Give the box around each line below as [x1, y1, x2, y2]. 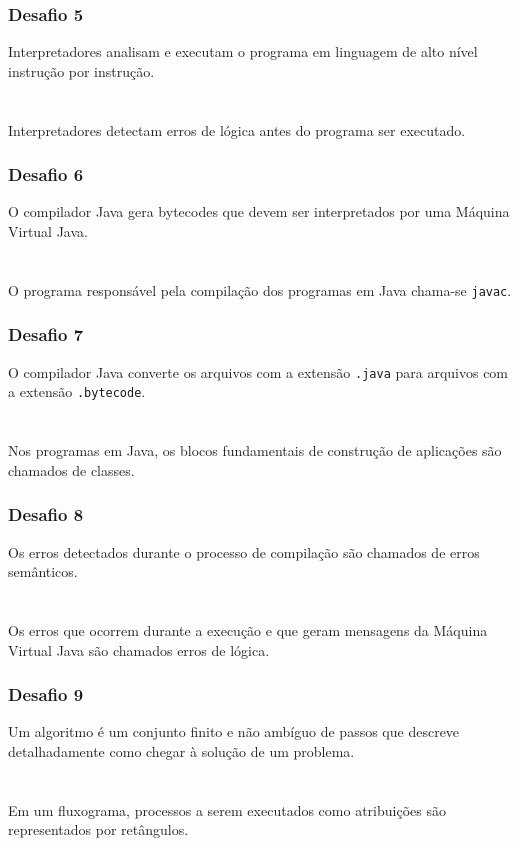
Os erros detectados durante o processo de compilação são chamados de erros [8, 541, 480, 562]
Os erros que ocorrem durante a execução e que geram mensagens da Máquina [8, 619, 488, 640]
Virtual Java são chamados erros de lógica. [8, 639, 270, 660]
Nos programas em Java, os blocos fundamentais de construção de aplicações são [8, 440, 502, 461]
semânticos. [8, 561, 78, 582]
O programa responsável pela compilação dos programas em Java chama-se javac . [8, 279, 512, 300]
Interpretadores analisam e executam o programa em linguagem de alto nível [8, 41, 478, 62]
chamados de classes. [8, 459, 135, 480]
